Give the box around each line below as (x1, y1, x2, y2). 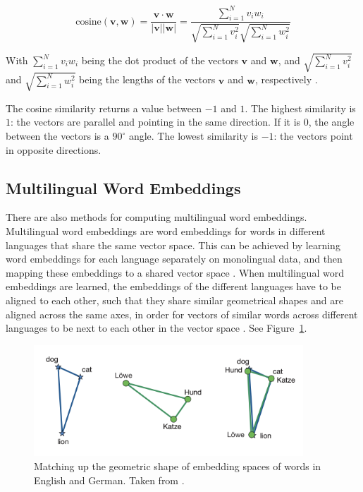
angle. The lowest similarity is (128, 128, 258, 143)
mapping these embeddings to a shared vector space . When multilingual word (6, 265, 344, 280)
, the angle (308, 114, 355, 129)
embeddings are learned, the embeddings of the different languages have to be (6, 279, 341, 294)
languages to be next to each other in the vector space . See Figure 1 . (6, 320, 307, 335)
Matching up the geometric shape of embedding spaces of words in (34, 459, 321, 474)
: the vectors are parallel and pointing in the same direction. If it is (11, 114, 301, 129)
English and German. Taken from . (34, 472, 185, 487)
